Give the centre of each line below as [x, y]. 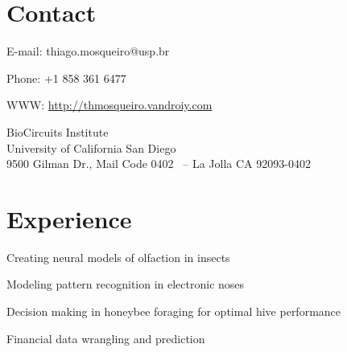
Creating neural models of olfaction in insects [118, 257]
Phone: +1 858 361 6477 [66, 78]
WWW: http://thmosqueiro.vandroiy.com [109, 105]
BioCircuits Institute [58, 131]
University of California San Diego [91, 147]
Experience [69, 218]
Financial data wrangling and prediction [106, 338]
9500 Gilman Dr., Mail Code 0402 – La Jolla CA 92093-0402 [159, 164]
